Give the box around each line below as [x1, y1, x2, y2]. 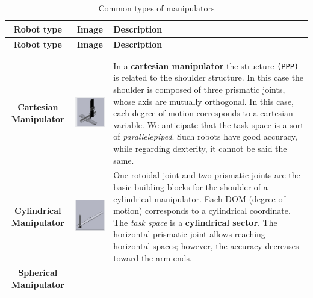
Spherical [18, 266, 58, 279]
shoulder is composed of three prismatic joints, [113, 83, 285, 96]
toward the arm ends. [113, 251, 192, 264]
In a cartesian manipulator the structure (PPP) [113, 59, 299, 72]
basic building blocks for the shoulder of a [113, 181, 268, 193]
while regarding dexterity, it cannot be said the [113, 142, 287, 154]
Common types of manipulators [98, 2, 215, 14]
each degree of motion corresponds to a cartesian [113, 107, 293, 119]
